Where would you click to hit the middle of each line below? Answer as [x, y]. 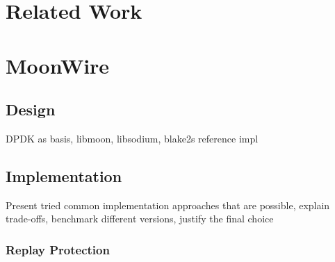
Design [31, 109]
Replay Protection [58, 249]
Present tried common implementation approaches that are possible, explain [168, 205]
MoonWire [58, 65]
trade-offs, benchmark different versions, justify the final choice [140, 219]
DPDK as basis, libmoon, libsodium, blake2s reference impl [132, 138]
